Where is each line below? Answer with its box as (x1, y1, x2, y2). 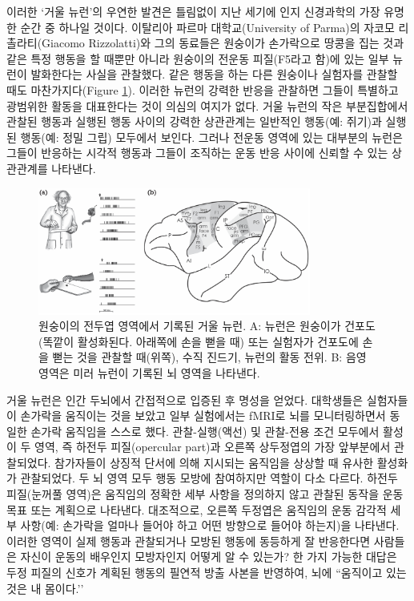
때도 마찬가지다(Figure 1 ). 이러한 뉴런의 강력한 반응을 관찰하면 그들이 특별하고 (6, 81, 399, 98)
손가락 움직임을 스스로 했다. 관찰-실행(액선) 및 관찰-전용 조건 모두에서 (30, 422, 380, 439)
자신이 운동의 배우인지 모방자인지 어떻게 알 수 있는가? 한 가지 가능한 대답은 (20, 548, 397, 565)
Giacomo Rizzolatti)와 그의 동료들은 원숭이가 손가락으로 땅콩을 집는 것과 (42, 34, 404, 51)
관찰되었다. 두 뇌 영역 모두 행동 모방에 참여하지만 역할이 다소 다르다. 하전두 (20, 470, 398, 486)
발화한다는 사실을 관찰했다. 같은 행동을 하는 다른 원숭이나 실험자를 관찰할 (30, 66, 398, 83)
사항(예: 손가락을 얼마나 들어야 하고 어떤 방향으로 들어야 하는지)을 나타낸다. (20, 517, 400, 534)
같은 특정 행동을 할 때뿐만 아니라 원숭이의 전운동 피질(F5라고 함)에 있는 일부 (6, 50, 389, 67)
